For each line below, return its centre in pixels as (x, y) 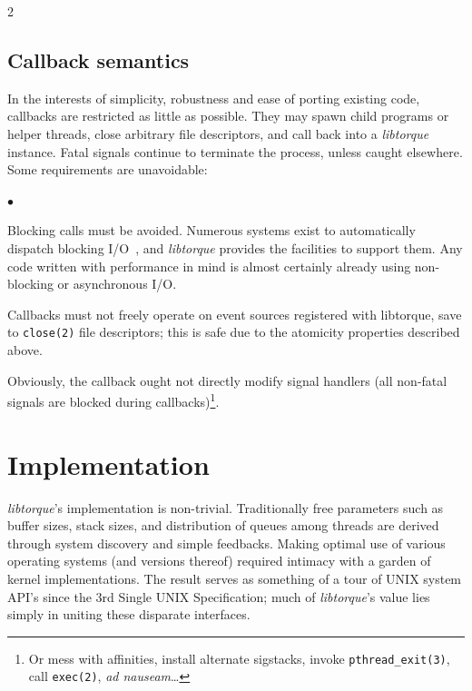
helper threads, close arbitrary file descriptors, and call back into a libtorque (218, 133)
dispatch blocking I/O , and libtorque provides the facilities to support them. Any (235, 247)
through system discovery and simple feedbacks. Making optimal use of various (226, 543)
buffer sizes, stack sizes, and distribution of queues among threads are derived (223, 525)
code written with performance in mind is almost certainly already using (209, 266)
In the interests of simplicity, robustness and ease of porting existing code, (214, 98)
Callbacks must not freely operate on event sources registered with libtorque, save (235, 314)
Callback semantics (98, 59)
